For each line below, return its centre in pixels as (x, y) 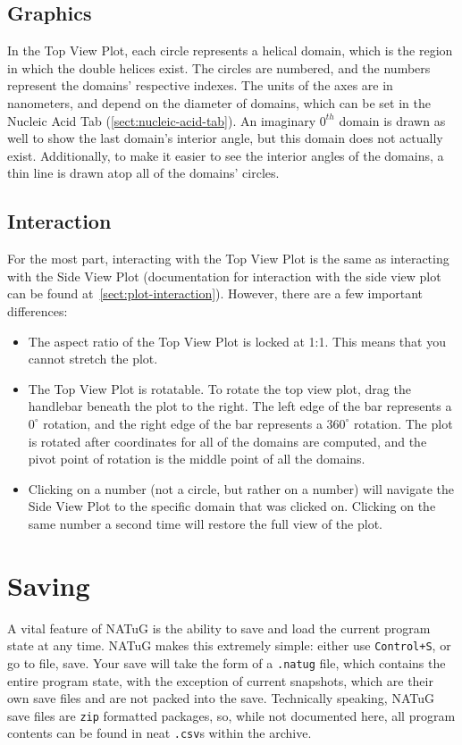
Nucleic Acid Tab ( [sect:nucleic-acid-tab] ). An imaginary (162, 120)
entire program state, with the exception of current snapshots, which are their (220, 680)
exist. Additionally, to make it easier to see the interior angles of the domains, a (226, 155)
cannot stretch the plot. (93, 359)
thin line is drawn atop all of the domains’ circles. (143, 173)
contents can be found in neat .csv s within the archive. (160, 733)
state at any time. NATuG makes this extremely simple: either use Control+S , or (229, 645)
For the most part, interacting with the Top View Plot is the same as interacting (228, 259)
